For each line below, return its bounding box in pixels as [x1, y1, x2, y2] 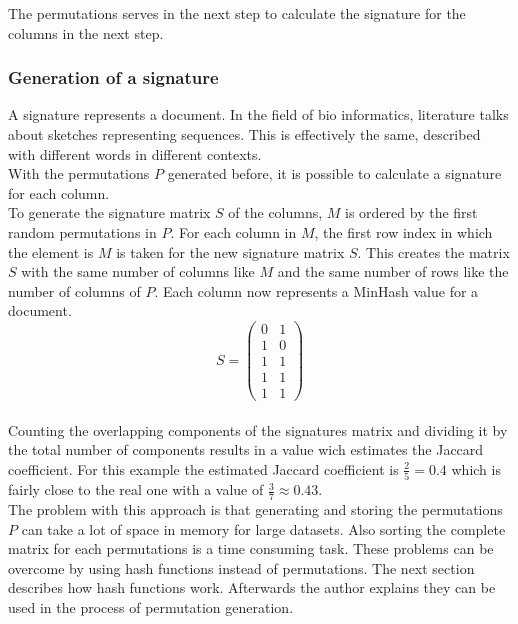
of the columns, [228, 202, 323, 223]
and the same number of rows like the [277, 261, 509, 282]
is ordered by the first [345, 202, 478, 223]
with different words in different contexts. [8, 143, 262, 164]
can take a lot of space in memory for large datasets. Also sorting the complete [21, 518, 506, 539]
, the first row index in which [314, 221, 493, 242]
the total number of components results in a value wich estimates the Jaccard [8, 439, 484, 460]
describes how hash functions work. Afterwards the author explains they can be [8, 577, 496, 598]
